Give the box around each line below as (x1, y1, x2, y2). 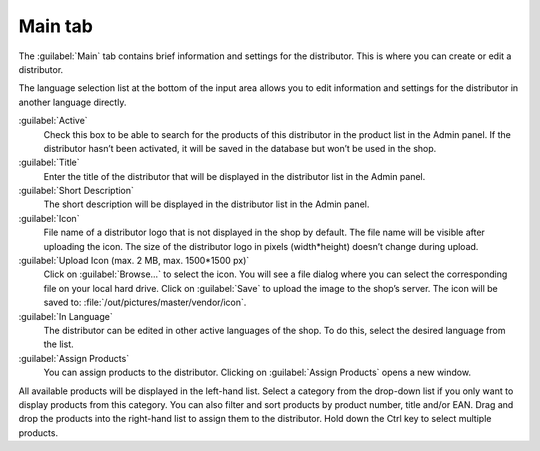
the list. (43, 338, 74, 350)
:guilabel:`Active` (18, 115, 89, 127)
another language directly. (18, 96, 127, 108)
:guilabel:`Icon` (18, 212, 80, 224)
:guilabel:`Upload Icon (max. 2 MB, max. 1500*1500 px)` (18, 255, 250, 267)
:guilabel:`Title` (18, 156, 80, 169)
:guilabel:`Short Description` (18, 185, 135, 197)
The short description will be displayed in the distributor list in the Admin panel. (43, 198, 370, 210)
